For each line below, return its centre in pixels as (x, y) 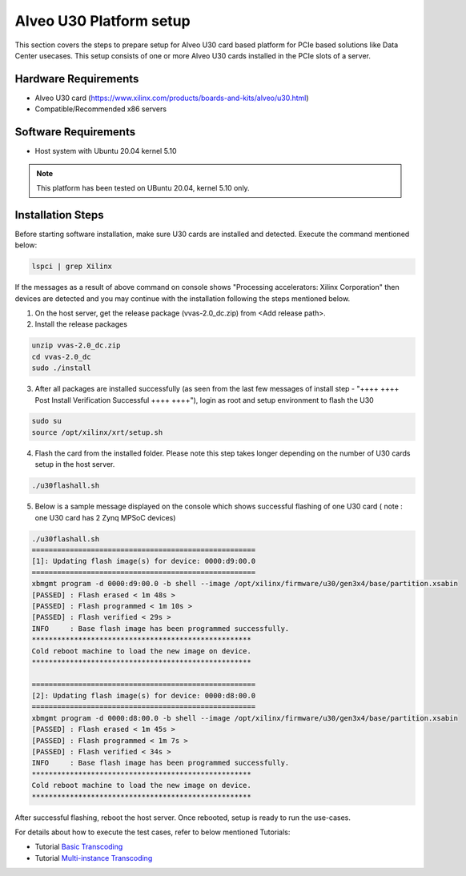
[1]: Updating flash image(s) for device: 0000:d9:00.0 (144, 561)
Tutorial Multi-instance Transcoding (94, 858)
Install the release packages (81, 324)
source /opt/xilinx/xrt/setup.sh (97, 432)
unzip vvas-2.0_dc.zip (76, 346)
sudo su (46, 421)
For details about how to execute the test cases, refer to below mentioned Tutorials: (153, 832)
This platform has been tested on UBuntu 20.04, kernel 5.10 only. (143, 187)
